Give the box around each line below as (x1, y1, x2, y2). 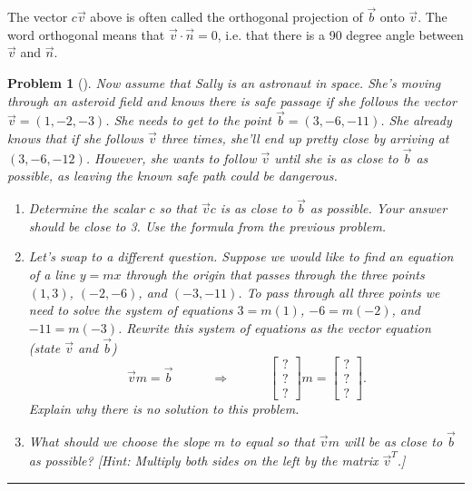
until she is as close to (274, 148, 398, 167)
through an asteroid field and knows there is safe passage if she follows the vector (7, 91, 457, 110)
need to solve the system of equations (28, 300, 233, 319)
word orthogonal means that (7, 25, 165, 44)
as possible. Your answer (310, 199, 447, 218)
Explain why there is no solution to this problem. (28, 399, 300, 418)
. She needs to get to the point (105, 111, 272, 130)
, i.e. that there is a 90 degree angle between (217, 25, 464, 44)
